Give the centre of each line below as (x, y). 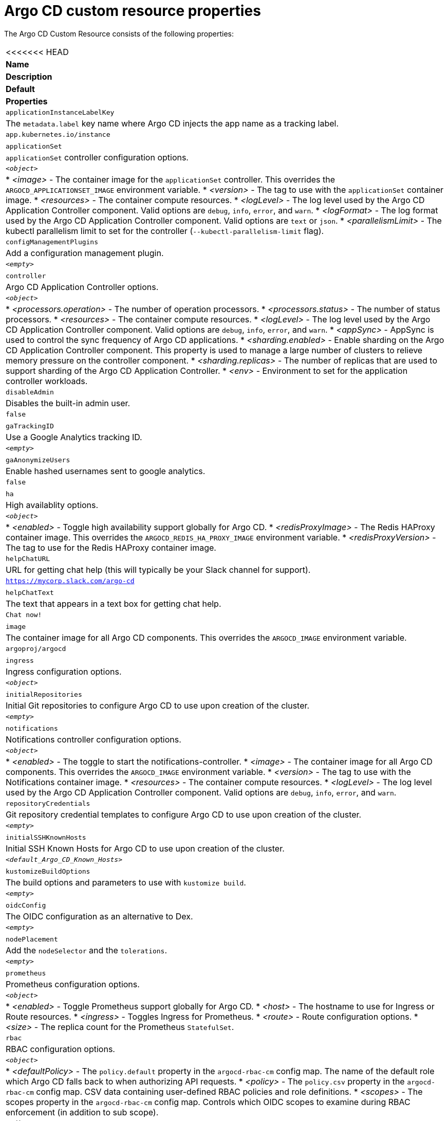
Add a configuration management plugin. (85, 253)
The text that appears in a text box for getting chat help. (114, 603)
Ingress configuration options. (64, 671)
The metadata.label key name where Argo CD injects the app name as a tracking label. (172, 123)
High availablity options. (52, 505)
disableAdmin (30, 392)
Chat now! (24, 614)
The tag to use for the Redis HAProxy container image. (111, 547)
